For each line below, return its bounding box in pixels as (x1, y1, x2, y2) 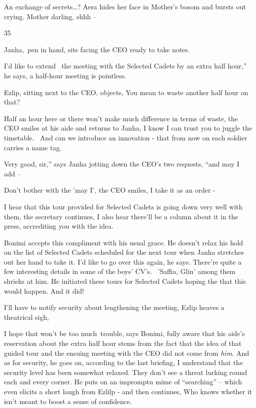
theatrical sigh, (4, 311, 49, 322)
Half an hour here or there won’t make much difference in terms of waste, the (4, 113, 238, 123)
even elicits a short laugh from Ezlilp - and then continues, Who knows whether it (4, 386, 253, 396)
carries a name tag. (4, 142, 62, 152)
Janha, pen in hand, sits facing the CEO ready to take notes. (4, 44, 190, 54)
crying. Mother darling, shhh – (4, 11, 97, 21)
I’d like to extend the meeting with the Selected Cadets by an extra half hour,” (4, 61, 247, 71)
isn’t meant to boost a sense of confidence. (4, 396, 132, 406)
